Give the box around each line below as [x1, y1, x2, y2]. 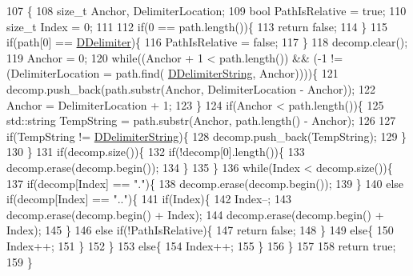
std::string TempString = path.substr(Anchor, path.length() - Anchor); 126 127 [6, 112, 396, 129]
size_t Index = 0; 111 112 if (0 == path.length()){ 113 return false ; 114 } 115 [6, 18, 387, 34]
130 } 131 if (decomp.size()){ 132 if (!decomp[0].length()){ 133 [6, 143, 305, 160]
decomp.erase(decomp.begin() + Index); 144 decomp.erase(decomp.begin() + [6, 206, 384, 222]
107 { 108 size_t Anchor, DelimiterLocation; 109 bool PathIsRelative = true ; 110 [6, 2, 407, 18]
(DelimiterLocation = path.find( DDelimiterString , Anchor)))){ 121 [6, 65, 339, 82]
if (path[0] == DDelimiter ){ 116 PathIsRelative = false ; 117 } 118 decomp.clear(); [6, 34, 408, 50]
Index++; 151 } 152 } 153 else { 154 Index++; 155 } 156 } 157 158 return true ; [6, 237, 396, 254]
